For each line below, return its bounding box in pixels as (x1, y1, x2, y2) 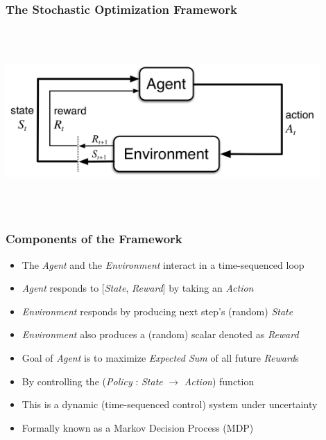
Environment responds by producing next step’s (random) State (22, 303, 293, 318)
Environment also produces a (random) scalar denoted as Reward (22, 327, 299, 342)
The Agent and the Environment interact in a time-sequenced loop (22, 257, 304, 272)
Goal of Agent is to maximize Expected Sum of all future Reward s (22, 350, 299, 364)
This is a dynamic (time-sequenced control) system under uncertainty (22, 397, 318, 412)
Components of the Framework (6, 230, 182, 247)
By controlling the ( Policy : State (22, 373, 163, 388)
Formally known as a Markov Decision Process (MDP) (22, 420, 254, 434)
